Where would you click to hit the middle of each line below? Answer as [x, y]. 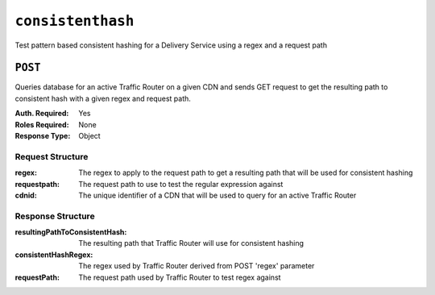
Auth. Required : [42, 114]
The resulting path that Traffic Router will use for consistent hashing [191, 243]
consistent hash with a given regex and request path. [103, 98]
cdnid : [26, 195]
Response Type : [43, 136]
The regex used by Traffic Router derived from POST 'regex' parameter [197, 266]
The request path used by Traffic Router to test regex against [180, 277]
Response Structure [55, 216]
